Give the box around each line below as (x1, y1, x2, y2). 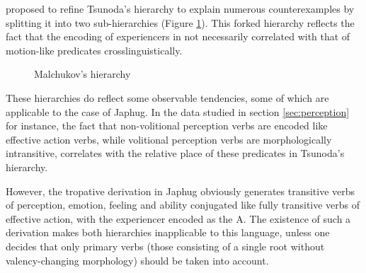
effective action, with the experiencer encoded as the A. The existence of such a (6, 211, 351, 226)
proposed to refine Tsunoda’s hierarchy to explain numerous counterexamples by (6, 1, 355, 16)
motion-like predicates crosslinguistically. (6, 42, 183, 57)
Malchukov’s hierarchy (34, 66, 131, 81)
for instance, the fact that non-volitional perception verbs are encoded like (6, 118, 328, 133)
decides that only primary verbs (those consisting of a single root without (6, 238, 325, 253)
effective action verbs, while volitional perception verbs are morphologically (6, 132, 332, 146)
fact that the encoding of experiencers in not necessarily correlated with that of (6, 29, 350, 44)
